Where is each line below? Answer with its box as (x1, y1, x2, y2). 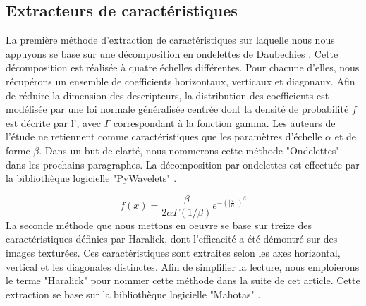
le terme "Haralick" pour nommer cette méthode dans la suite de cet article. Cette (6, 273, 360, 288)
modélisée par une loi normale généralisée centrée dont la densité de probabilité (6, 102, 349, 116)
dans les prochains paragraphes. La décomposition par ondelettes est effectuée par (6, 157, 360, 171)
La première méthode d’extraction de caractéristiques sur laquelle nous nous (6, 32, 335, 47)
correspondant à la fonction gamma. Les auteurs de (114, 115, 336, 130)
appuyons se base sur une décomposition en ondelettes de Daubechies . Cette (6, 46, 338, 61)
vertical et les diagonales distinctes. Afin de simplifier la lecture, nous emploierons (6, 259, 360, 274)
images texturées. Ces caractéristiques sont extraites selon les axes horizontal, (6, 245, 341, 259)
